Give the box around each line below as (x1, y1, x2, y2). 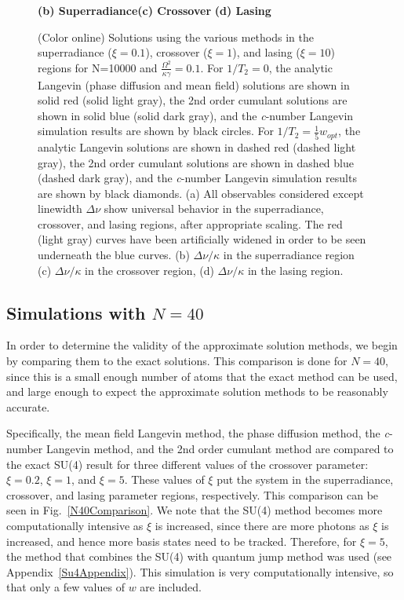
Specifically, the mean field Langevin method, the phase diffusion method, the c (6, 425, 389, 441)
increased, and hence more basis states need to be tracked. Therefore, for (6, 532, 357, 549)
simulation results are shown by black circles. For (38, 123, 274, 139)
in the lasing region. (247, 262, 344, 278)
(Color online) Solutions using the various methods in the (38, 28, 314, 45)
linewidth (38, 200, 82, 217)
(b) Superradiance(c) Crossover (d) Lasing (38, 2, 271, 18)
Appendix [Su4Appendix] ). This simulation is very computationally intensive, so (6, 563, 394, 580)
